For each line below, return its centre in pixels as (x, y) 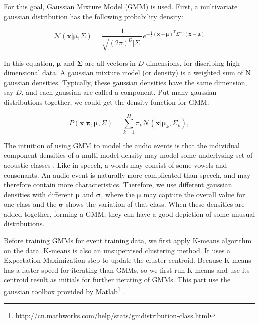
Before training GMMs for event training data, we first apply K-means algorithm (128, 240)
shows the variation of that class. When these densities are (155, 204)
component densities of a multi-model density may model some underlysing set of (128, 155)
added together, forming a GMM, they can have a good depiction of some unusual (129, 213)
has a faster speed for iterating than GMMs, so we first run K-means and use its (127, 269)
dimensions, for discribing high (193, 63)
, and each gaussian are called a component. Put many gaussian (119, 92)
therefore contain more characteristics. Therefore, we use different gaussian (118, 184)
